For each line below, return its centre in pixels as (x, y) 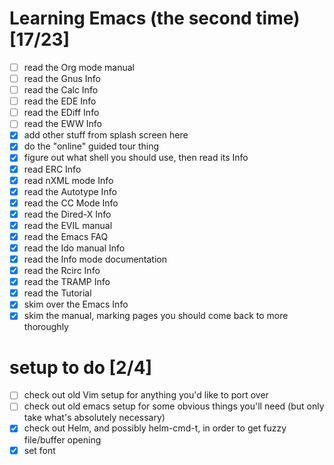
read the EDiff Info (61, 113)
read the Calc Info (61, 90)
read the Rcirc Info (62, 271)
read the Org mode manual (79, 67)
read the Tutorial (57, 293)
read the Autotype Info (70, 191)
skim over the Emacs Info (76, 304)
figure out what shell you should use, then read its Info (136, 158)
